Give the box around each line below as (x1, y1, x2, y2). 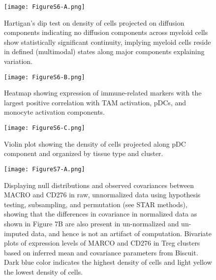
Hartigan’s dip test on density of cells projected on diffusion (4, 17, 185, 28)
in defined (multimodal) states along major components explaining (4, 46, 205, 57)
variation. (4, 56, 33, 66)
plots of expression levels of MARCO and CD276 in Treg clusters (4, 238, 200, 248)
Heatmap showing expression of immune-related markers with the (4, 88, 202, 98)
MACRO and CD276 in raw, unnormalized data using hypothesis (4, 189, 201, 200)
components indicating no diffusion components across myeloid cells (4, 27, 208, 37)
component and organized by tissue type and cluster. (4, 148, 163, 158)
